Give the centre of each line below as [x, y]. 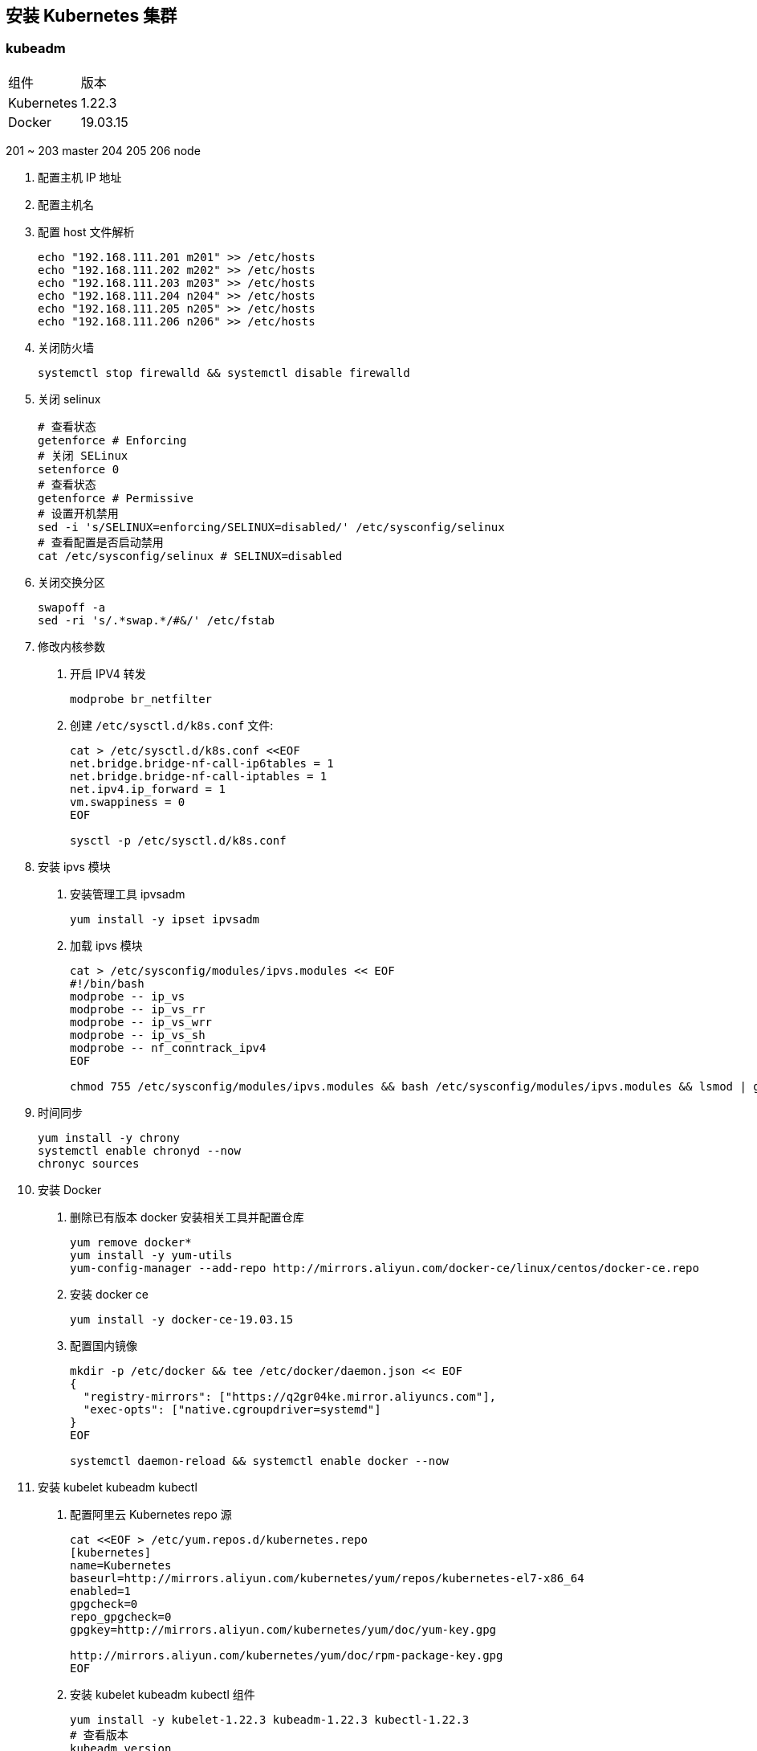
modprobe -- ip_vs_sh [138, 1035]
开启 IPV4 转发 [108, 673]
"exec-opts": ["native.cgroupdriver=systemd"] [232, 1409]
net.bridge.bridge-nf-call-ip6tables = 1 [202, 763]
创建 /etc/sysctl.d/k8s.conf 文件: [172, 725]
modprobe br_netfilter [141, 699]
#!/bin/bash [107, 983]
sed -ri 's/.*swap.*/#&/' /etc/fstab [157, 620]
